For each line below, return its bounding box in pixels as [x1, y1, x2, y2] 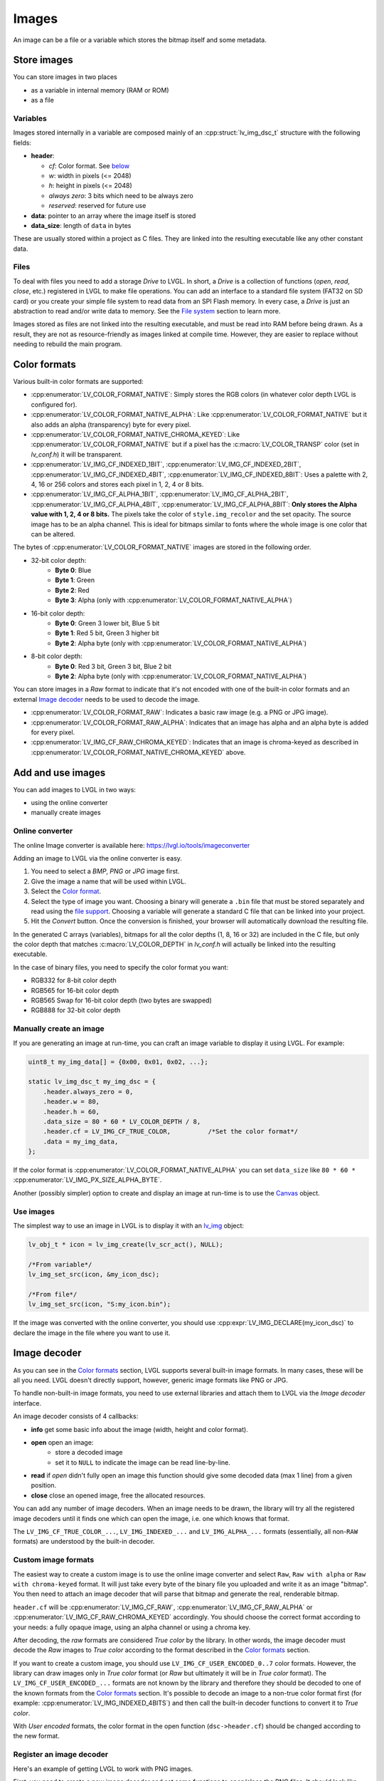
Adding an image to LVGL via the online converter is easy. [13, 853, 183, 862]
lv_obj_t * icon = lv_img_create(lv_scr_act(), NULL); [28, 1240, 223, 1248]
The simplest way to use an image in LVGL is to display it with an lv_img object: [13, 1221, 245, 1230]
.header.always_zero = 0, [43, 1087, 134, 1096]
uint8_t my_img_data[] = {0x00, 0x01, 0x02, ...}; [28, 1058, 209, 1066]
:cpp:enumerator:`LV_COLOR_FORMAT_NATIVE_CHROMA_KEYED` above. [31, 748, 246, 757]
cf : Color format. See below [48, 161, 130, 170]
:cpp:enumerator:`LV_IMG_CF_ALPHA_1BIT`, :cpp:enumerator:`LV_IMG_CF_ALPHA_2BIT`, [31, 490, 289, 499]
